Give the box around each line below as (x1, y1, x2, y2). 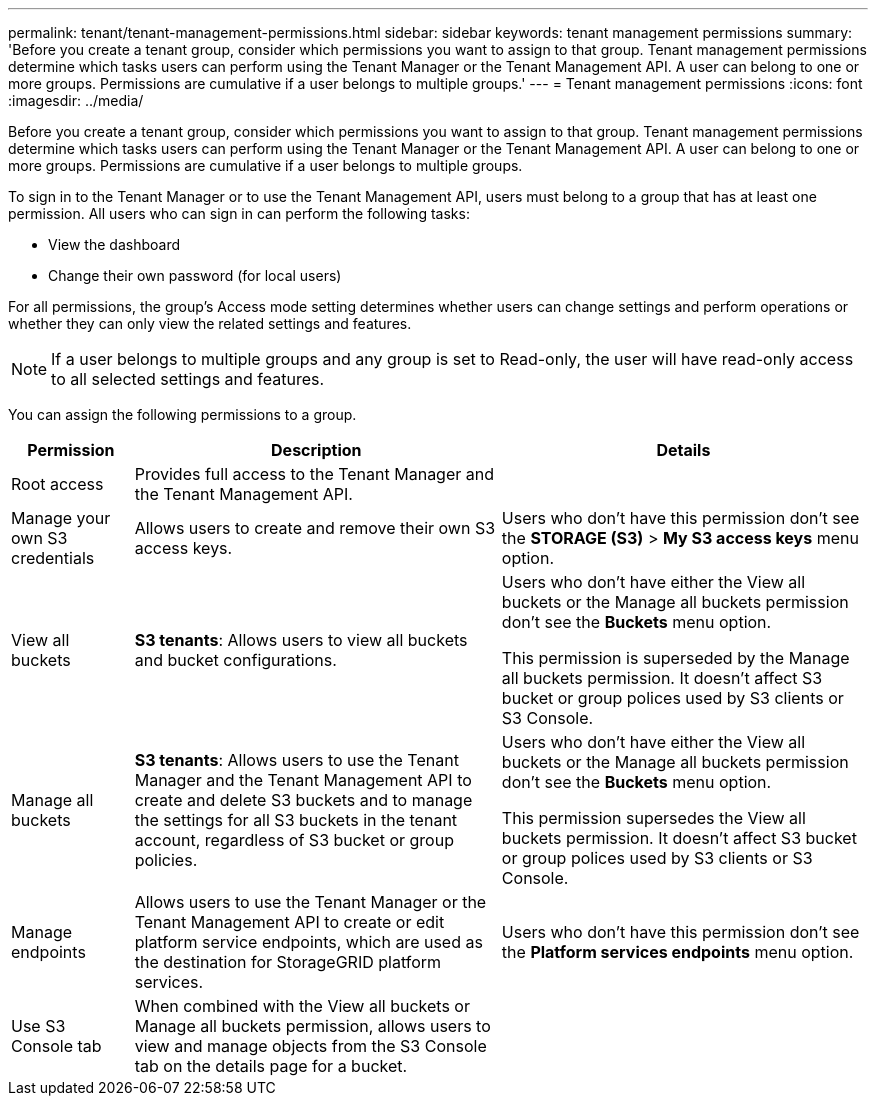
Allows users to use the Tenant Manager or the (134, 892, 487, 912)
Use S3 (11, 1016, 66, 1036)
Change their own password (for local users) (48, 267, 342, 284)
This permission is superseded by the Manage (501, 648, 850, 668)
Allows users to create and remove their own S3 (134, 518, 496, 538)
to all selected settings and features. (51, 369, 325, 389)
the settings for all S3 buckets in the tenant (134, 810, 458, 830)
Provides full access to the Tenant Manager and (134, 464, 495, 484)
